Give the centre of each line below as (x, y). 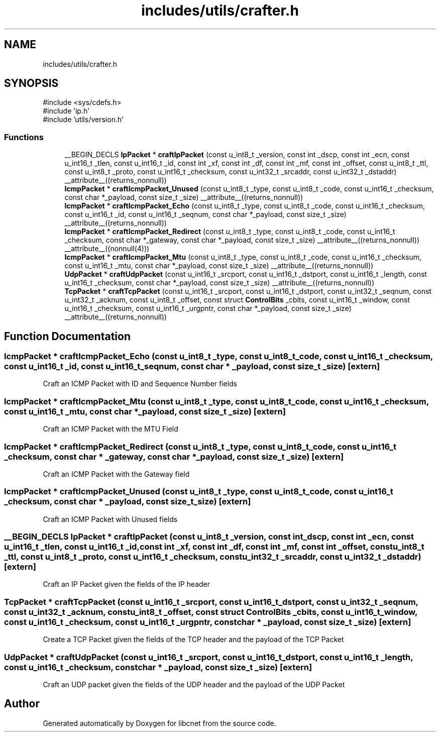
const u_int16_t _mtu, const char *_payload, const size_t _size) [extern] (145, 411)
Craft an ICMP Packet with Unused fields (110, 519)
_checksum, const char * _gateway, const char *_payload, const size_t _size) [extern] (174, 456)
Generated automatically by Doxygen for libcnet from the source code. (159, 723)
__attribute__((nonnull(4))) (107, 249)
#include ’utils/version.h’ (83, 120)
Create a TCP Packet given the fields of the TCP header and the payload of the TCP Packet (193, 640)
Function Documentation (67, 336)
